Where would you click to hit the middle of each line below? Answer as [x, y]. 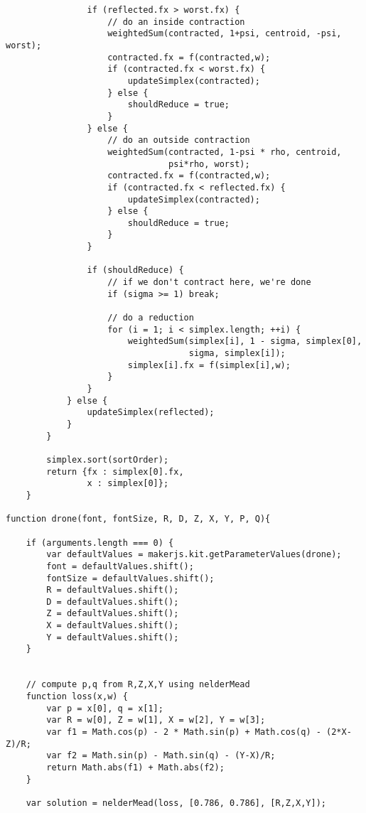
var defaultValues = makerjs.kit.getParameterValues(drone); [194, 555]
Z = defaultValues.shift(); [113, 614]
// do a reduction [151, 318]
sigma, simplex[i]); [237, 354]
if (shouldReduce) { [135, 270]
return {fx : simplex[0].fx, [115, 472]
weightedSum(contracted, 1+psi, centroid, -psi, [225, 34]
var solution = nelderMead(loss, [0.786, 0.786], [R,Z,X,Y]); [176, 803]
